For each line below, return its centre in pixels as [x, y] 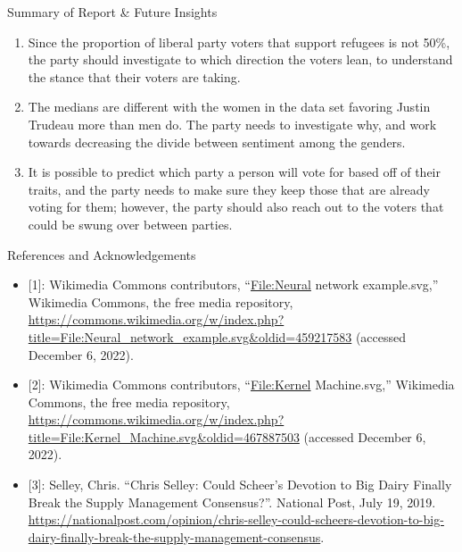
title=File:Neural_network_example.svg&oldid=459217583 [190, 336]
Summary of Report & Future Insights [112, 12]
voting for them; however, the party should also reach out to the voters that [236, 207]
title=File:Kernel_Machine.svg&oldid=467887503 [164, 436]
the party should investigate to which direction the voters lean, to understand [240, 59]
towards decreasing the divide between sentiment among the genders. [217, 142]
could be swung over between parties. [130, 224]
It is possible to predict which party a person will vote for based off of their [234, 172]
